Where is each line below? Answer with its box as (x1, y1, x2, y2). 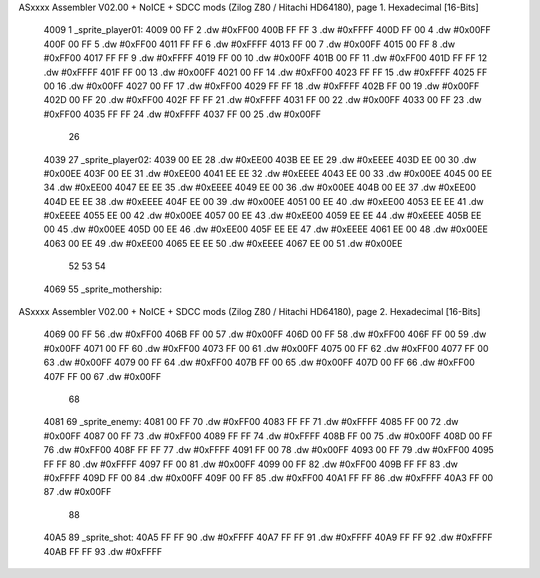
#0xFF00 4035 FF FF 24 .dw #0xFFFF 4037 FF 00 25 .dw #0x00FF (43, 108, 322, 120)
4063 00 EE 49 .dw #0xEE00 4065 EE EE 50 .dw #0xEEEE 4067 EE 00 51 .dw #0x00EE (43, 237, 403, 249)
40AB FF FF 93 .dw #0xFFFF (43, 545, 163, 557)
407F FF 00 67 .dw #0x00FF (43, 370, 162, 382)
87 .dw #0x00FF (43, 486, 112, 498)
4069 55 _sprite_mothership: (43, 283, 162, 295)
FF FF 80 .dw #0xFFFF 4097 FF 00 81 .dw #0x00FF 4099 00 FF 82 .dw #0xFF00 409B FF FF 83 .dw (43, 458, 459, 470)
